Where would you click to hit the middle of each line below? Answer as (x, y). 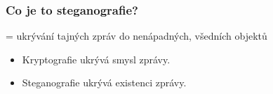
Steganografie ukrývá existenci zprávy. (104, 83)
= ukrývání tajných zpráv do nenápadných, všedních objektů (136, 36)
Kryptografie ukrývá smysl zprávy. (96, 59)
